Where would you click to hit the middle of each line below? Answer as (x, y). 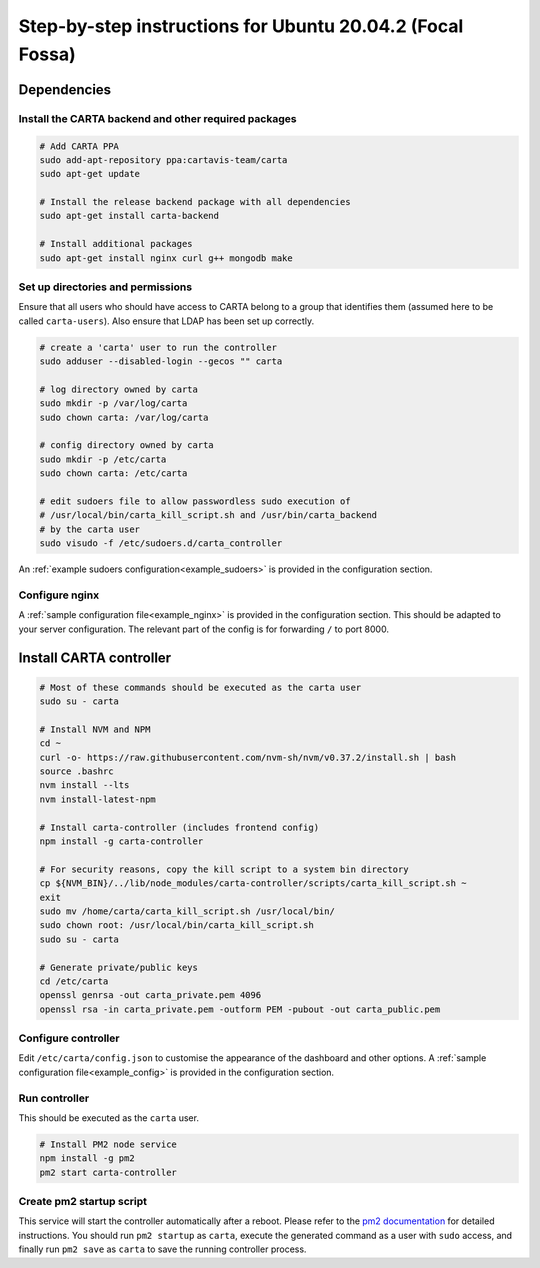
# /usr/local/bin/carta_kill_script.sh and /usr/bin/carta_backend (208, 515)
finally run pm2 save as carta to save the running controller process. (162, 1249)
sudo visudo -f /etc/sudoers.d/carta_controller (161, 543)
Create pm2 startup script (82, 1202)
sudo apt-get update (89, 174)
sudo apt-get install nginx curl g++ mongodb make (166, 258)
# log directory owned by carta (119, 389)
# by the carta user (89, 529)
